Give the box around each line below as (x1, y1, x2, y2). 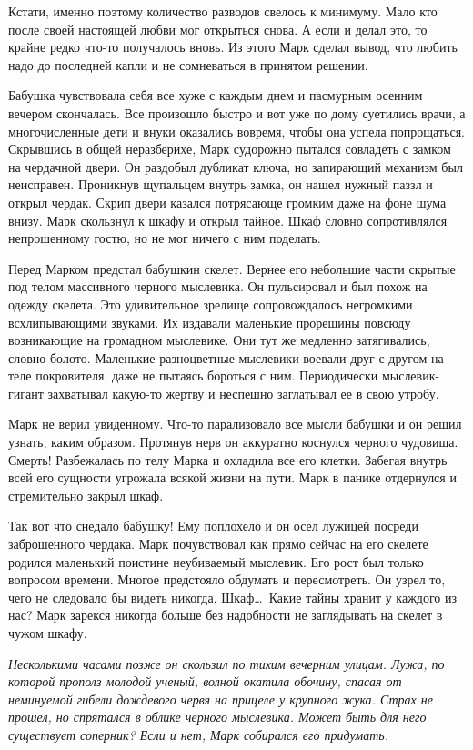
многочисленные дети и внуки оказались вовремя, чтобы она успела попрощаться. (8, 121, 466, 140)
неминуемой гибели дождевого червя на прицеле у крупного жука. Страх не (8, 689, 433, 708)
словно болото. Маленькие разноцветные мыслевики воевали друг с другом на (8, 348, 444, 367)
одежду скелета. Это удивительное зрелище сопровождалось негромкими (8, 294, 413, 313)
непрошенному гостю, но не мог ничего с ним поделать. (8, 228, 321, 248)
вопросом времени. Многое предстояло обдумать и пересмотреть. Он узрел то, (8, 570, 446, 589)
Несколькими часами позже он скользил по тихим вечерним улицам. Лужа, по (8, 654, 445, 673)
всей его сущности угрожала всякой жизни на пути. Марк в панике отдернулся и (8, 468, 457, 487)
